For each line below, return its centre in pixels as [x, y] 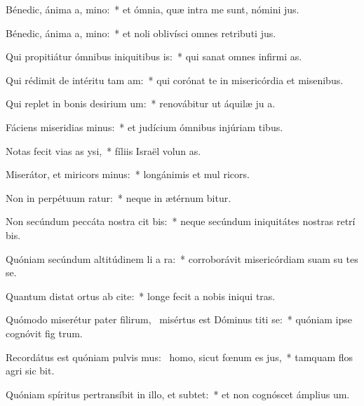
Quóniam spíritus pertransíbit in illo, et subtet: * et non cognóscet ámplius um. [178, 394]
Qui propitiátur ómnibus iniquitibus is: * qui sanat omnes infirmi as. [154, 56]
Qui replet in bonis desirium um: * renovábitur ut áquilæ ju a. [141, 103]
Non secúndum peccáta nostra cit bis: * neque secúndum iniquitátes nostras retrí [181, 221]
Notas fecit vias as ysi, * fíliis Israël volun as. [103, 150]
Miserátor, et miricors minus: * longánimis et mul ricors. [128, 174]
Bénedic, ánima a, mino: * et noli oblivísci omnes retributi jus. [141, 33]
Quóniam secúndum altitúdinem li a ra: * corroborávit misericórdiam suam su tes [182, 258]
